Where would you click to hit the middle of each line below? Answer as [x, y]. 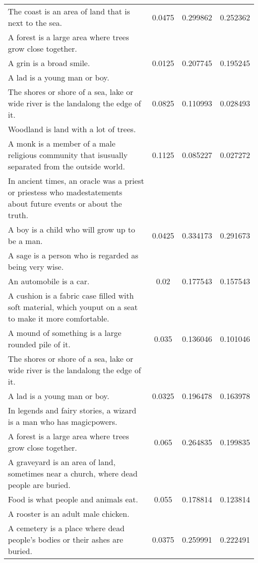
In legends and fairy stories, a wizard [72, 410]
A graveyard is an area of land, [62, 462]
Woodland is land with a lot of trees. [72, 129]
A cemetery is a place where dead [66, 528]
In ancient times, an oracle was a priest [76, 181]
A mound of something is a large [65, 333]
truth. [18, 215]
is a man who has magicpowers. [63, 422]
